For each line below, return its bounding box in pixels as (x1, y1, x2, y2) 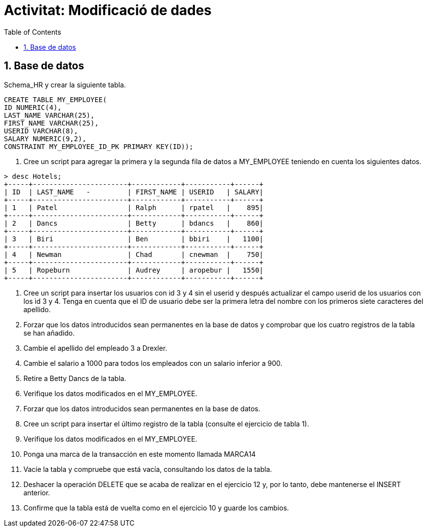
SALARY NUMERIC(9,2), (4, 134, 86, 143)
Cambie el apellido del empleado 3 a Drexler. (23, 343, 168, 352)
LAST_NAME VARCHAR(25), (4, 111, 95, 119)
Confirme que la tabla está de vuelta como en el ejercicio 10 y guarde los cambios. (23, 503, 289, 512)
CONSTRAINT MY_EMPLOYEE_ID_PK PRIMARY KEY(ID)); (4, 142, 193, 150)
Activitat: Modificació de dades (4, 2, 212, 19)
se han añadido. (23, 328, 75, 337)
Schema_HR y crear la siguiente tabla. (4, 80, 126, 89)
